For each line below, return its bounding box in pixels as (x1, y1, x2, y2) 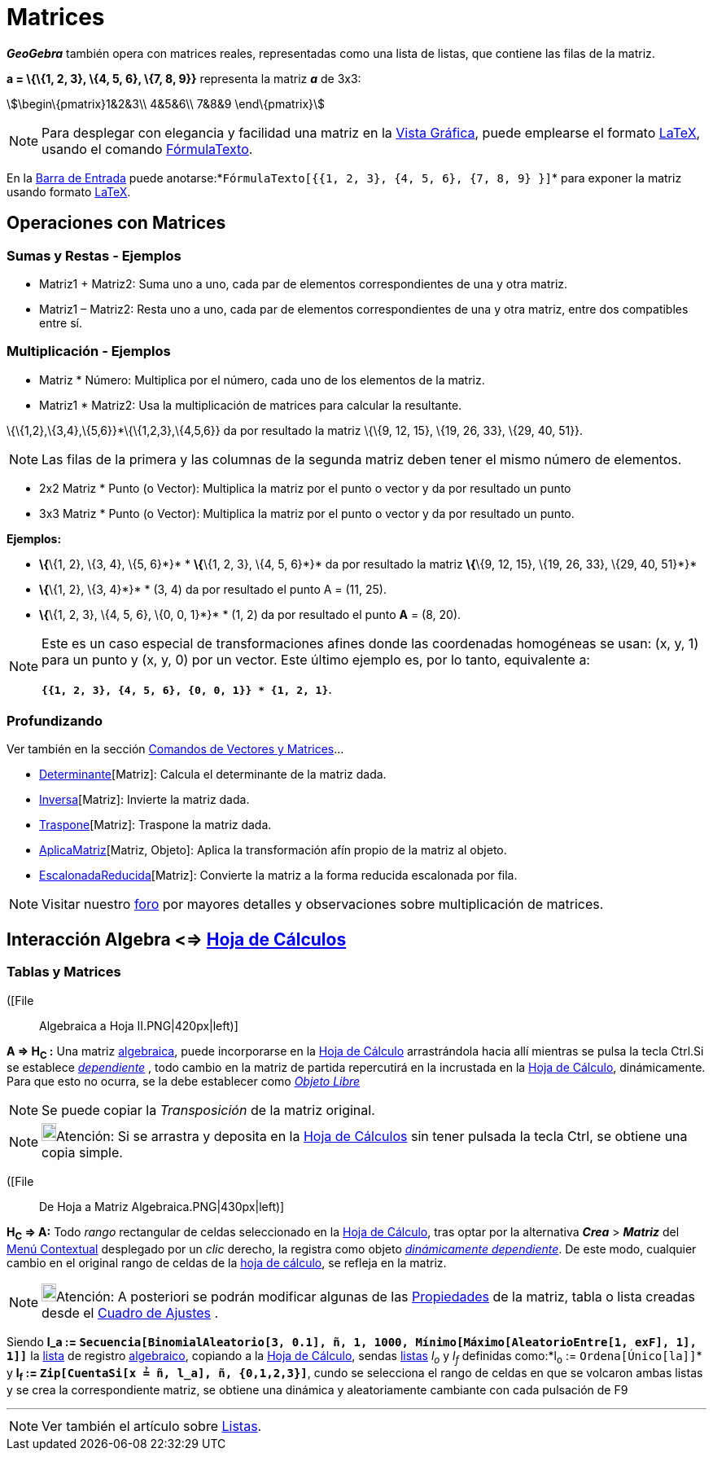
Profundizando (7, 713, 103, 730)
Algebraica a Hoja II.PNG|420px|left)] (39, 1018, 238, 1033)
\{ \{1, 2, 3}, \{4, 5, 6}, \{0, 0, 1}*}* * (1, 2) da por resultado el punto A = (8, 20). (39, 607, 461, 621)
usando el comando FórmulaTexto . (42, 140, 253, 157)
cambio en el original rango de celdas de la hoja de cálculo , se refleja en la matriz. (7, 1256, 447, 1270)
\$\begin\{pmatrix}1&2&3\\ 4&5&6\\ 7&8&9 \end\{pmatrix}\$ (7, 96, 326, 111)
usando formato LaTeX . (7, 184, 131, 199)
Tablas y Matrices (7, 963, 121, 981)
